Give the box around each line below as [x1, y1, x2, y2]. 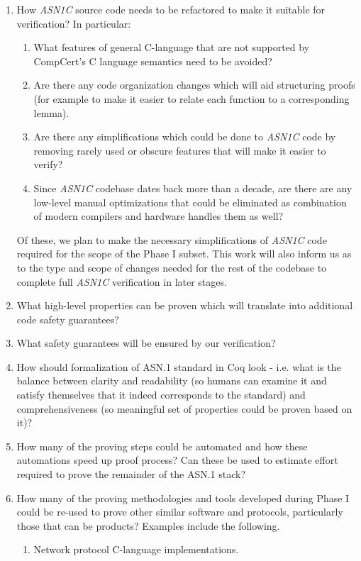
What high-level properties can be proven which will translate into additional [16, 298, 353, 313]
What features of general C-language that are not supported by [33, 40, 310, 55]
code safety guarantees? [16, 311, 119, 326]
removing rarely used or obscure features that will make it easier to [33, 143, 326, 157]
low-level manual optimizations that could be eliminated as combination [33, 194, 347, 209]
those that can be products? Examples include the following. [16, 518, 280, 533]
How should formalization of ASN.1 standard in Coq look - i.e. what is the [16, 359, 341, 374]
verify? [33, 157, 63, 172]
